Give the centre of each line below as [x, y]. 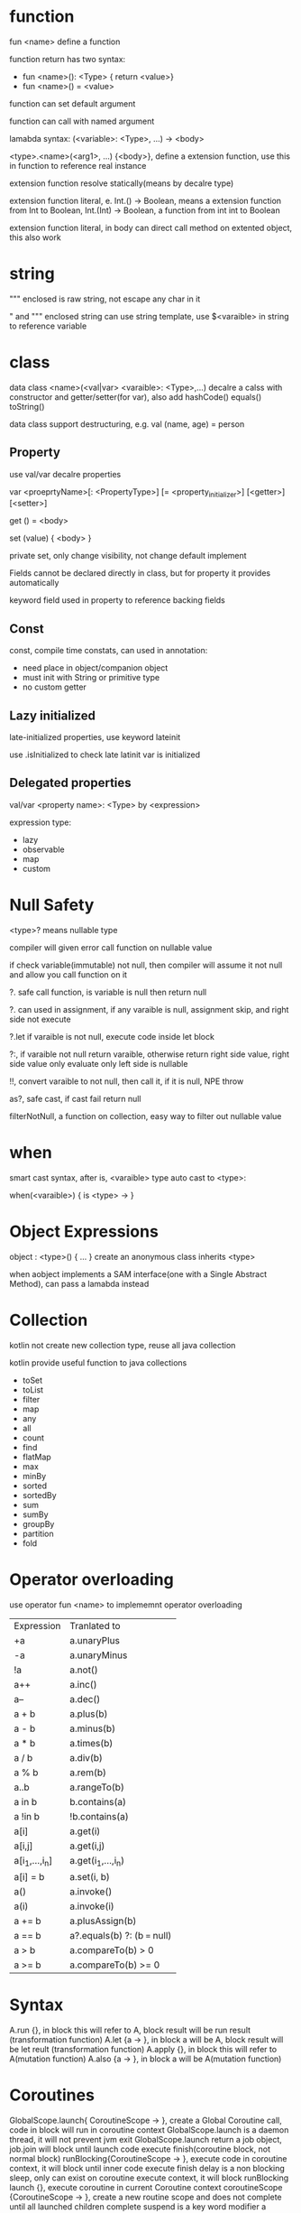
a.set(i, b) [90, 1876]
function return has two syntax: [68, 59]
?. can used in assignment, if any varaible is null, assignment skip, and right [149, 1009]
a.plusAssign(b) [103, 1921]
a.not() [84, 1670]
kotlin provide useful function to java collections [98, 1362]
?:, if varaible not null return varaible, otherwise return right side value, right [150, 1054]
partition [38, 1533]
